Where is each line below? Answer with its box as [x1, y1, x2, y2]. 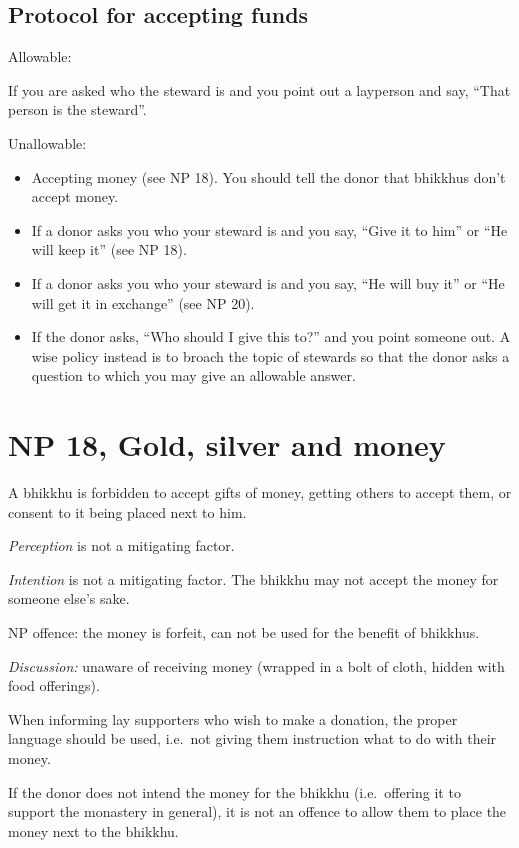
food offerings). [8, 675, 100, 696]
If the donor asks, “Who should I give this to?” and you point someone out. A [31, 326, 511, 347]
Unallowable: [8, 132, 87, 153]
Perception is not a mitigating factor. [8, 535, 235, 556]
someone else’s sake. [8, 588, 130, 609]
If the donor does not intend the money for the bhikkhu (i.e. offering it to [8, 781, 461, 802]
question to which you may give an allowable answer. [31, 365, 356, 386]
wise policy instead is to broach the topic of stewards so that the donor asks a [31, 345, 510, 366]
